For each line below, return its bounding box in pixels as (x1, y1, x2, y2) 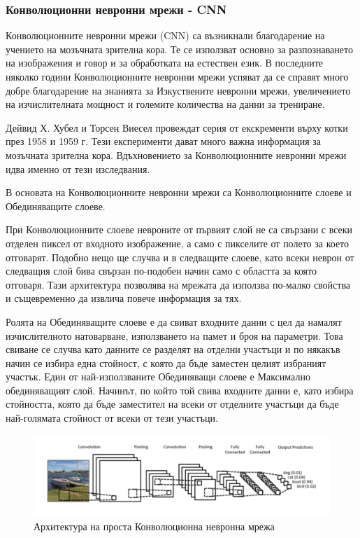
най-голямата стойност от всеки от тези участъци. (6, 411, 218, 425)
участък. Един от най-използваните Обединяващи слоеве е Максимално (6, 369, 310, 384)
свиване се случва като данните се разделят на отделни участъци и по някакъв (6, 342, 340, 357)
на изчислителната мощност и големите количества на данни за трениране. (6, 97, 325, 111)
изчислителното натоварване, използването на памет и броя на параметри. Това (6, 328, 343, 343)
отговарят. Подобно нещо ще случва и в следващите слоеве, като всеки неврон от (6, 249, 354, 264)
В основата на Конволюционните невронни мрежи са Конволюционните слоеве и (6, 185, 352, 200)
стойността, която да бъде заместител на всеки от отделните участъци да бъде (6, 396, 339, 411)
